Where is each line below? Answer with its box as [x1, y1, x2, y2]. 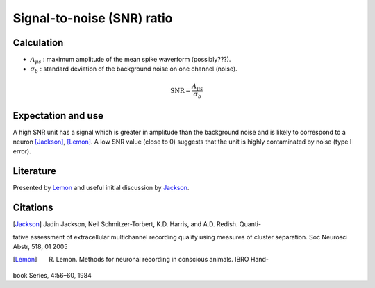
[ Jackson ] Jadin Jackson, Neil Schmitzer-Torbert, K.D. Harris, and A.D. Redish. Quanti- [12, 220, 262, 228]
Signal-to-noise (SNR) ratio [12, 10, 173, 26]
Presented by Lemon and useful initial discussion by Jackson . [12, 184, 190, 192]
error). [12, 147, 31, 155]
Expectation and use [12, 110, 104, 121]
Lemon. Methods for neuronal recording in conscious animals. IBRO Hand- [56, 255, 269, 264]
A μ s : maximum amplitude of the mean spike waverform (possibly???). [30, 56, 231, 65]
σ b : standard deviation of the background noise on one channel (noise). [30, 65, 237, 75]
